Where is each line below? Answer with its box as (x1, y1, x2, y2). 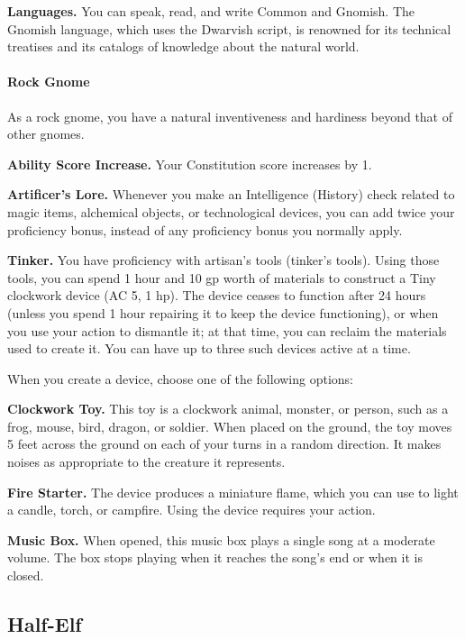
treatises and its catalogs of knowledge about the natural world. (7, 37, 360, 56)
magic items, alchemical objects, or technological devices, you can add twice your (7, 202, 455, 221)
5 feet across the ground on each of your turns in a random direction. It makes (7, 434, 442, 453)
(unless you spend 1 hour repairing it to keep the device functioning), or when (7, 303, 439, 322)
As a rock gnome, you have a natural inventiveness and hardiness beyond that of (7, 106, 453, 125)
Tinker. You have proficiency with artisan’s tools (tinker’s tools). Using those (7, 251, 440, 269)
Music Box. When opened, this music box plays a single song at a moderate (7, 530, 435, 549)
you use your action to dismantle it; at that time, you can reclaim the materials (7, 321, 447, 340)
